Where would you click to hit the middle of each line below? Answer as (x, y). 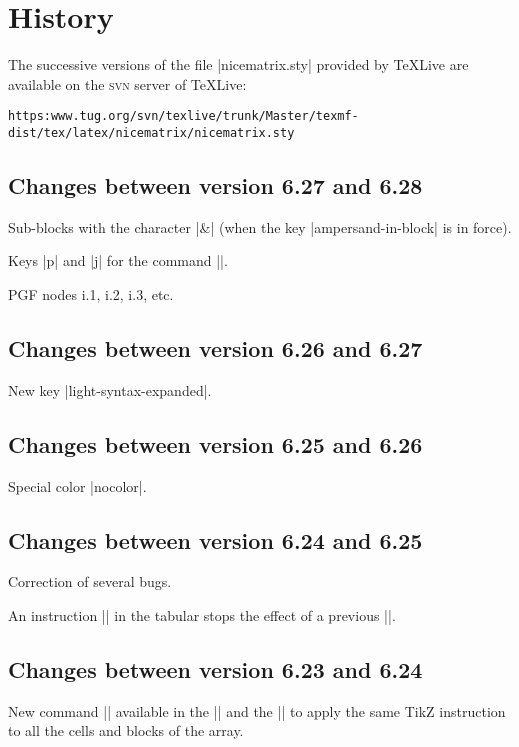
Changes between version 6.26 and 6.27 (215, 348)
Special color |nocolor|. (77, 485)
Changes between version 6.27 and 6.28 (215, 185)
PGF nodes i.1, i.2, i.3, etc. (91, 294)
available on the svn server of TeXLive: (127, 83)
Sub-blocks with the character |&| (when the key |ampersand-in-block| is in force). (260, 226)
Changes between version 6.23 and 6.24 (215, 668)
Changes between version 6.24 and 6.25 (215, 539)
